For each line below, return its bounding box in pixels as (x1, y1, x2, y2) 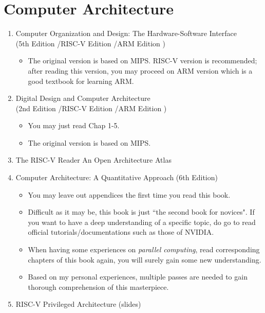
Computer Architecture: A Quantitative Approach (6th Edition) (15, 172, 218, 183)
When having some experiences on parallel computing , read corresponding (28, 244, 260, 255)
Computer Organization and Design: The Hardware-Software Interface (15, 28, 237, 39)
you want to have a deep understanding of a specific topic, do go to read (28, 216, 256, 227)
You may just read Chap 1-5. (28, 120, 120, 131)
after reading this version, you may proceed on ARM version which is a (28, 65, 253, 76)
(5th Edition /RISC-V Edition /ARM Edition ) (15, 38, 165, 48)
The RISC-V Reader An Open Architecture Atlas (15, 154, 172, 165)
